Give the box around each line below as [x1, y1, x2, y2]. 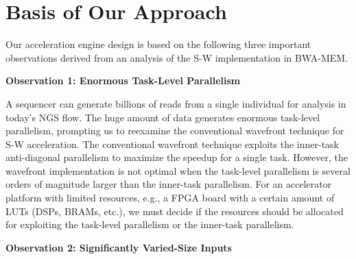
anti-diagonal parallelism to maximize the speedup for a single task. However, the [5, 150, 348, 164]
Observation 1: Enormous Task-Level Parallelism [5, 73, 241, 88]
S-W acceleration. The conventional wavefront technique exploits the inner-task [5, 136, 339, 151]
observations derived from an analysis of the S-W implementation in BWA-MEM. [5, 50, 348, 64]
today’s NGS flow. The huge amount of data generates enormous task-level [5, 110, 320, 124]
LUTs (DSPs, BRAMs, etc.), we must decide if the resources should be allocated [5, 203, 344, 218]
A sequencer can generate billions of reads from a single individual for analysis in [5, 96, 346, 110]
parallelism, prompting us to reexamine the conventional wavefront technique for [5, 123, 344, 138]
